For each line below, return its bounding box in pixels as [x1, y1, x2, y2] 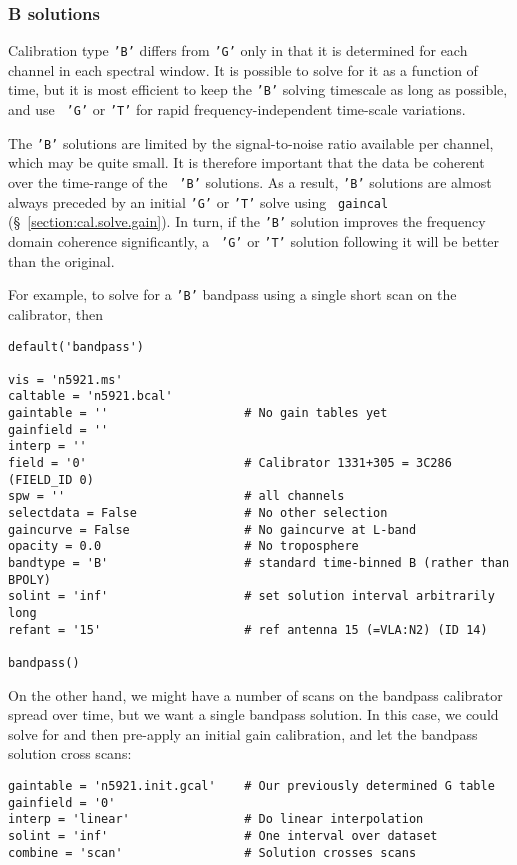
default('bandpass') [8, 339, 145, 354]
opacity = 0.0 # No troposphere [8, 539, 359, 554]
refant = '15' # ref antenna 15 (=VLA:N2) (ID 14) [8, 622, 488, 637]
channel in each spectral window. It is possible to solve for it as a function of [8, 59, 478, 80]
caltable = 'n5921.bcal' [8, 389, 173, 404]
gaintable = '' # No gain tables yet [8, 406, 388, 421]
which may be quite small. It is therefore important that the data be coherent [8, 152, 485, 173]
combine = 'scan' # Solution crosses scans [8, 845, 417, 860]
